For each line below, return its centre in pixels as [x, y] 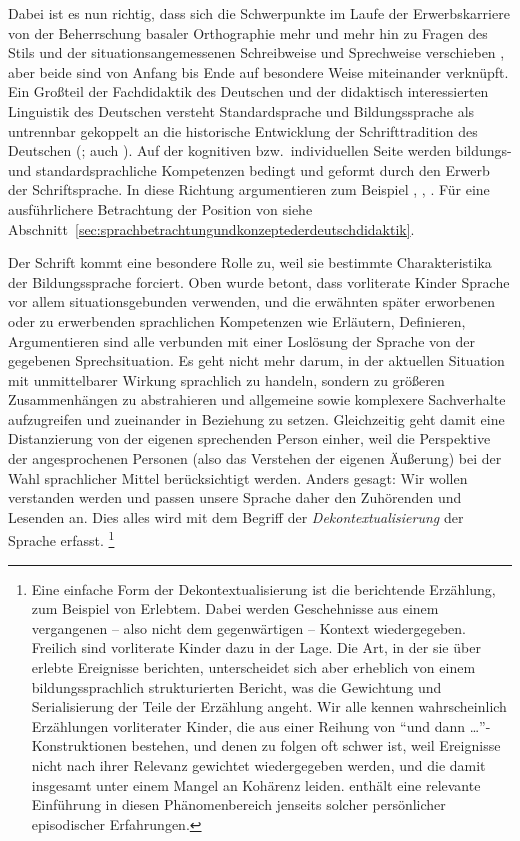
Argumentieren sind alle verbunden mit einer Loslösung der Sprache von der [241, 340]
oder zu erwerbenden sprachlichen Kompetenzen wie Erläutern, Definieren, [237, 320]
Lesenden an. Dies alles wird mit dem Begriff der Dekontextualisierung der [236, 516]
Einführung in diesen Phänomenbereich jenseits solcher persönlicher [238, 804]
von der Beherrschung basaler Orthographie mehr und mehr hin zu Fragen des [248, 32]
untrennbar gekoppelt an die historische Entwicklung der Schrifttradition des [243, 130]
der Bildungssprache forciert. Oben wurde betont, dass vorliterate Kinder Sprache [259, 281]
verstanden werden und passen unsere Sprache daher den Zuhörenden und [235, 497]
